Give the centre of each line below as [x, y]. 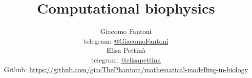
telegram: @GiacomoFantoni [126, 40]
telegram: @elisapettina [126, 59]
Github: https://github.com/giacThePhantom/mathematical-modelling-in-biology [126, 69]
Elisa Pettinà [126, 50]
